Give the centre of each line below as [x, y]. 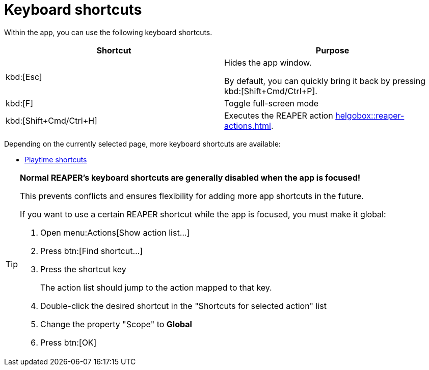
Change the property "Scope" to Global [116, 324]
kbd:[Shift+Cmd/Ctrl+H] [51, 120]
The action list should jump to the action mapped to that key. [156, 287]
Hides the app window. [268, 62]
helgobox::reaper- [370, 115]
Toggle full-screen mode [272, 103]
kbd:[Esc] [24, 77]
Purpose [332, 50]
